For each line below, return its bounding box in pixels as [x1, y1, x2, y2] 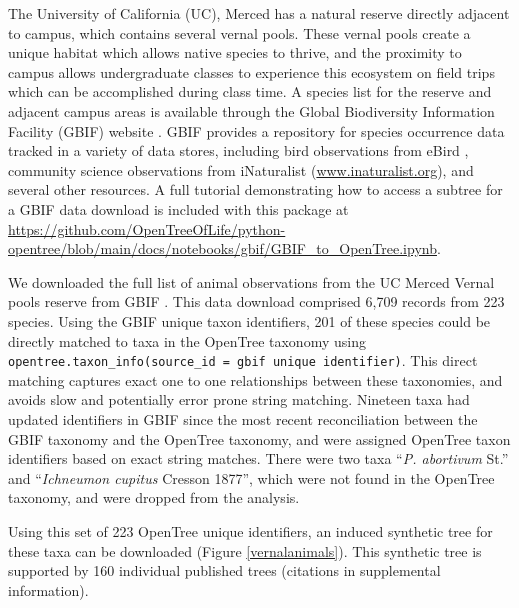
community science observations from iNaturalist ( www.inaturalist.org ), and [8, 159, 474, 180]
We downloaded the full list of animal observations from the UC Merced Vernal [8, 271, 495, 292]
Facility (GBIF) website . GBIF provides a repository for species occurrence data [8, 120, 505, 141]
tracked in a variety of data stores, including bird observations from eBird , [8, 140, 469, 161]
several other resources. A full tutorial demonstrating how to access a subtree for [8, 179, 503, 200]
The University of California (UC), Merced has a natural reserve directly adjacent [8, 3, 510, 23]
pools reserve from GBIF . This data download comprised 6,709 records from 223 [8, 291, 505, 312]
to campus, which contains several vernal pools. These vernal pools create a [8, 22, 471, 43]
